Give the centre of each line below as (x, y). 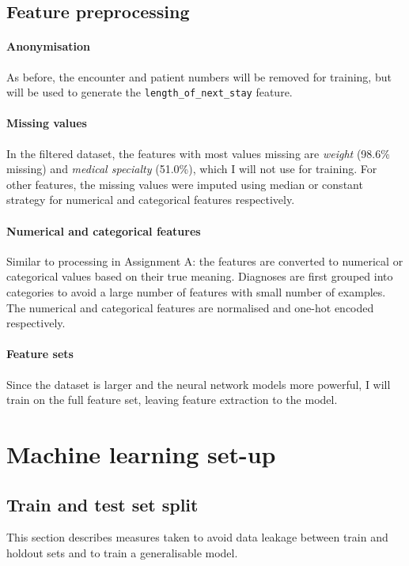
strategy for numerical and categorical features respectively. (151, 200)
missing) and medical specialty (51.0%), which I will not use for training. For (192, 169)
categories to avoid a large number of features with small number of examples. (196, 291)
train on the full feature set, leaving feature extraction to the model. (172, 400)
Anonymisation (48, 46)
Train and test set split (102, 504)
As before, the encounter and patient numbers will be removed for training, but (199, 76)
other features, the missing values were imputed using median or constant (185, 184)
